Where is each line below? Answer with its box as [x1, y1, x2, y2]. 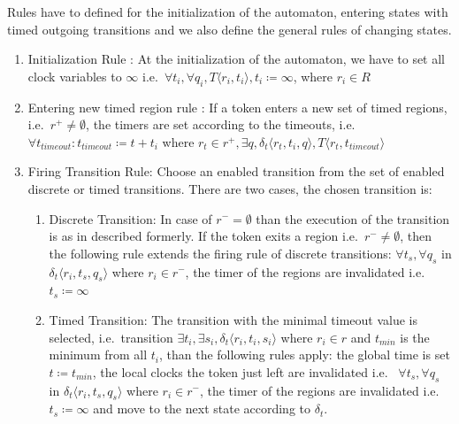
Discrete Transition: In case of [49, 209, 212, 227]
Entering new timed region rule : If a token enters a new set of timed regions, [27, 97, 448, 116]
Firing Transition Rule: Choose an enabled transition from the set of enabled [27, 162, 445, 181]
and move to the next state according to [93, 399, 311, 418]
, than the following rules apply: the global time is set [158, 345, 450, 364]
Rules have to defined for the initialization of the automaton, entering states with [7, 3, 448, 20]
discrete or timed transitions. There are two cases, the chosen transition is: [27, 179, 432, 197]
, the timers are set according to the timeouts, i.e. [86, 115, 356, 134]
